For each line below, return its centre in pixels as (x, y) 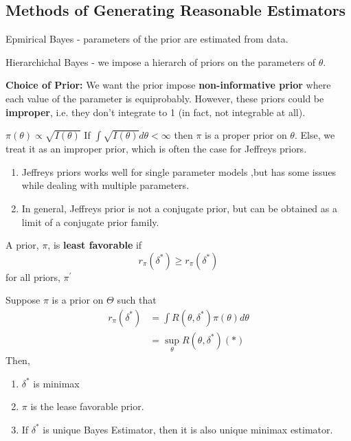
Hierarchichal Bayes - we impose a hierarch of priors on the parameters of (161, 61)
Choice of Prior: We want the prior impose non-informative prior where (168, 85)
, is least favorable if (95, 245)
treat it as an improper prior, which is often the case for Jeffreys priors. (156, 149)
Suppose (23, 300)
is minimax (56, 383)
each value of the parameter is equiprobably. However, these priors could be (165, 98)
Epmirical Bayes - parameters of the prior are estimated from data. (147, 39)
